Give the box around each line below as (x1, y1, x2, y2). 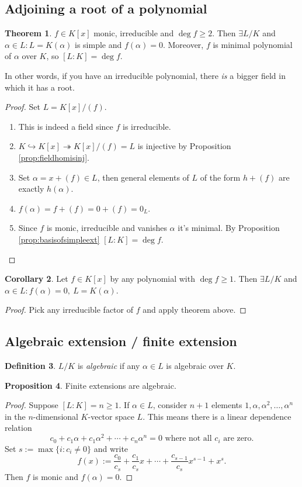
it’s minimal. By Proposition (178, 222, 280, 234)
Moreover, (168, 38, 204, 50)
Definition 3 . (5, 360, 56, 372)
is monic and (33, 470, 78, 482)
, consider (152, 399, 188, 411)
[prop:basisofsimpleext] (18, 233, 100, 245)
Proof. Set (5, 101, 40, 113)
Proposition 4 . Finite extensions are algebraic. (5, 379, 176, 391)
